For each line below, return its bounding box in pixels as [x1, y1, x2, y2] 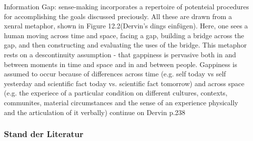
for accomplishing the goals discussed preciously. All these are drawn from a [4, 11, 232, 21]
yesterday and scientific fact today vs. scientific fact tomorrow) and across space [4, 78, 245, 88]
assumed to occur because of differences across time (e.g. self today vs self [4, 69, 226, 79]
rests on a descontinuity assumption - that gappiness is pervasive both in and [4, 49, 236, 59]
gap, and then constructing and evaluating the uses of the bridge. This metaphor [4, 40, 247, 50]
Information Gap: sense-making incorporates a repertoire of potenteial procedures [4, 1, 249, 11]
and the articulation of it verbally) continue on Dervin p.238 [4, 107, 185, 117]
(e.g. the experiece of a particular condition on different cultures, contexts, [4, 88, 228, 98]
